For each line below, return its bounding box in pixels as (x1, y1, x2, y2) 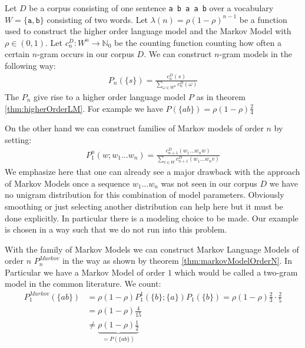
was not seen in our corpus (161, 177, 257, 189)
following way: (5, 59, 56, 72)
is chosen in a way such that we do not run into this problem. (5, 223, 227, 236)
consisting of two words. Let (47, 13, 148, 25)
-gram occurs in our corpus (37, 48, 134, 60)
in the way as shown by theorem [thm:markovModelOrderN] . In (62, 254, 292, 267)
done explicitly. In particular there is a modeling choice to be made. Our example (5, 211, 299, 224)
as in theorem (196, 91, 246, 102)
